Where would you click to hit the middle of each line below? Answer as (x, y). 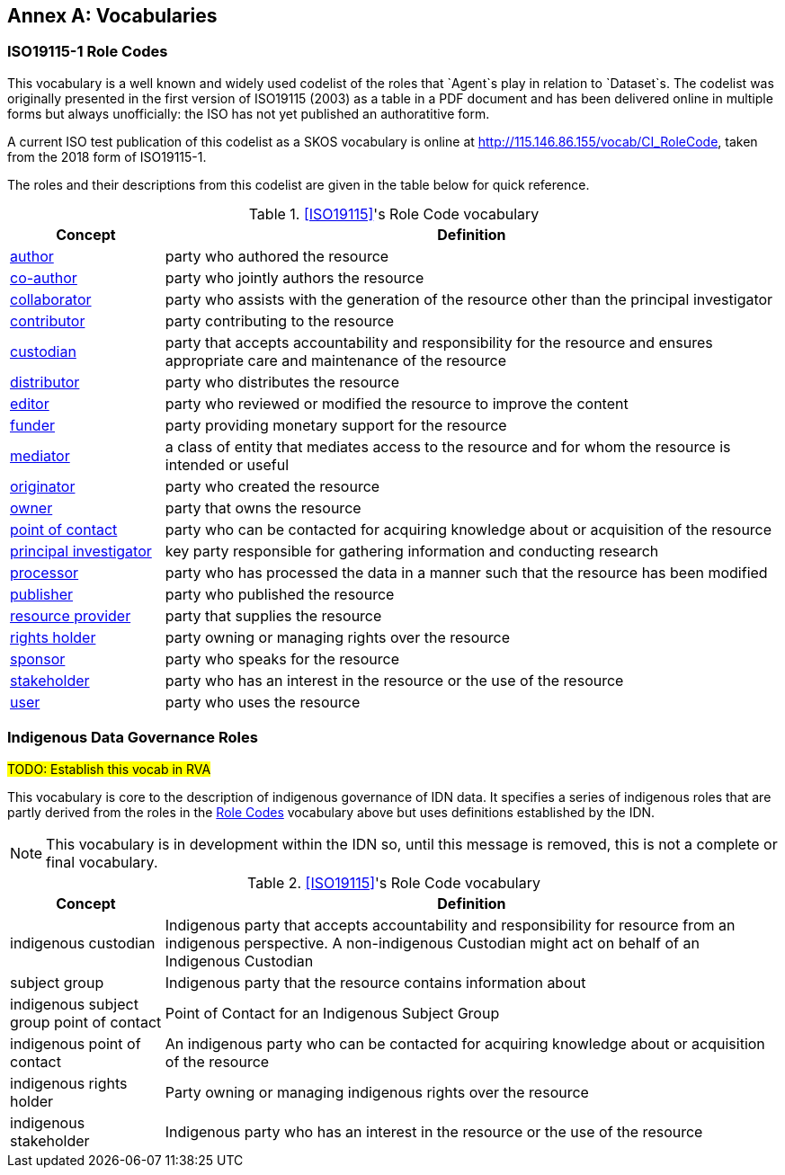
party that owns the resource (263, 507)
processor (45, 572)
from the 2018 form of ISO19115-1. (107, 156)
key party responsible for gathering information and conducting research (412, 551)
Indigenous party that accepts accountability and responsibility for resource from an (450, 925)
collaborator (51, 299)
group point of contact (86, 1022)
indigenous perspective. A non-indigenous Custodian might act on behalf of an (432, 943)
